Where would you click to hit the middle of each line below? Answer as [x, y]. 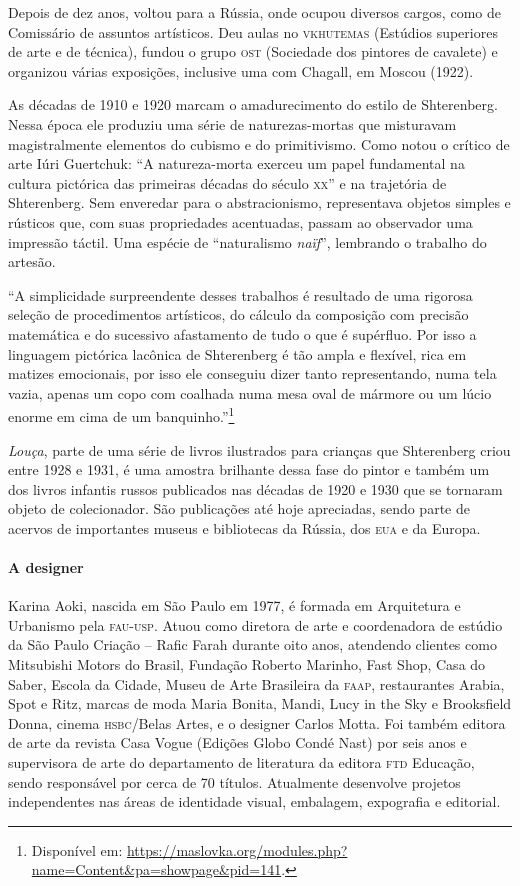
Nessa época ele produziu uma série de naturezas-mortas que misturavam [232, 123]
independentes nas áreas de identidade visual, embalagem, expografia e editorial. [254, 801]
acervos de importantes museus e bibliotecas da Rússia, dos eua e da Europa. [244, 527]
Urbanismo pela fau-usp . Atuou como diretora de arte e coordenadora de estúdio [255, 624]
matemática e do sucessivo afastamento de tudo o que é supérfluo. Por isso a [242, 333]
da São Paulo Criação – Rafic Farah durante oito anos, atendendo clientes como [252, 644]
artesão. [32, 261]
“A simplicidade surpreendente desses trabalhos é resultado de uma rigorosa [240, 294]
